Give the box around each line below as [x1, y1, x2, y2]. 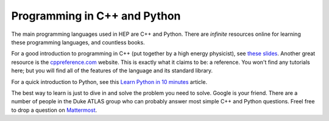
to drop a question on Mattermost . [11, 106, 97, 114]
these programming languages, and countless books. [11, 38, 146, 46]
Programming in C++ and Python [11, 9, 181, 22]
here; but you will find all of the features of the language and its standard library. [11, 67, 213, 74]
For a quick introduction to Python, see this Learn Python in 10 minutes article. [11, 78, 207, 85]
